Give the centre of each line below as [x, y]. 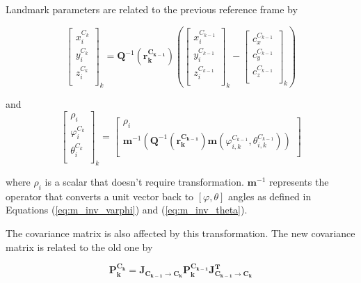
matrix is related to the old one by [79, 246]
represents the [299, 181]
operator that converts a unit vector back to [100, 196]
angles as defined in [270, 196]
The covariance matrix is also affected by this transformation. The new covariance [180, 233]
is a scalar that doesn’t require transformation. [144, 181]
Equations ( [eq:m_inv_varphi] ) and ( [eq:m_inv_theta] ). [127, 210]
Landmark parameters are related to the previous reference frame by [152, 9]
